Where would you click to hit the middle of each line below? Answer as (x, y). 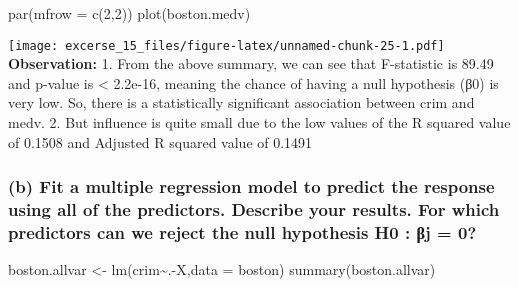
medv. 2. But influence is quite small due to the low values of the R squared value (259, 122)
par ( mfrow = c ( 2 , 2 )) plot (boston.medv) (129, 13)
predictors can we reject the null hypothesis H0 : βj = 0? (242, 231)
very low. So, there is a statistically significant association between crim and (241, 102)
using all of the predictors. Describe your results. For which (254, 209)
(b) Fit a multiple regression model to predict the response (251, 186)
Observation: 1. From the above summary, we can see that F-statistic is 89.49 (251, 63)
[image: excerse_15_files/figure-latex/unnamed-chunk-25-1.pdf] (226, 45)
